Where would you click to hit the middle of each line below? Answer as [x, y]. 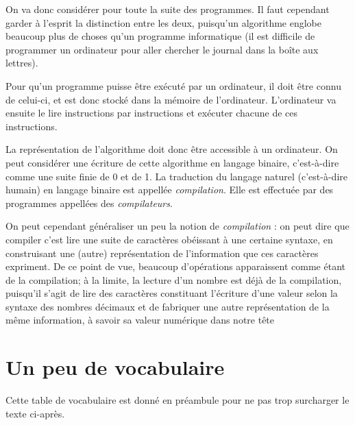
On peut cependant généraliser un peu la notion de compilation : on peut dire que [177, 226]
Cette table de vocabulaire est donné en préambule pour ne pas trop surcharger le [177, 400]
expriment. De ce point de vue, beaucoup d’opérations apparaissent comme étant [175, 266]
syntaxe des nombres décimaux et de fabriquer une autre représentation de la [168, 306]
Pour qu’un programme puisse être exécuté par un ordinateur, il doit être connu [173, 85]
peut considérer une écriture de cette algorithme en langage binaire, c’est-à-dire [172, 162]
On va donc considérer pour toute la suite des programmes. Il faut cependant [168, 9]
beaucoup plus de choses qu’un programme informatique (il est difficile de [160, 36]
